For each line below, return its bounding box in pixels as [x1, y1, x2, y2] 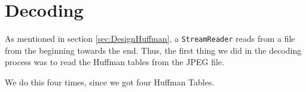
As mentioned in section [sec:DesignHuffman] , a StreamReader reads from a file [5, 32, 295, 45]
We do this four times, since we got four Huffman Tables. [5, 75, 215, 88]
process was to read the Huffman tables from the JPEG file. [5, 56, 225, 68]
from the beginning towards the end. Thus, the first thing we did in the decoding [5, 44, 302, 56]
